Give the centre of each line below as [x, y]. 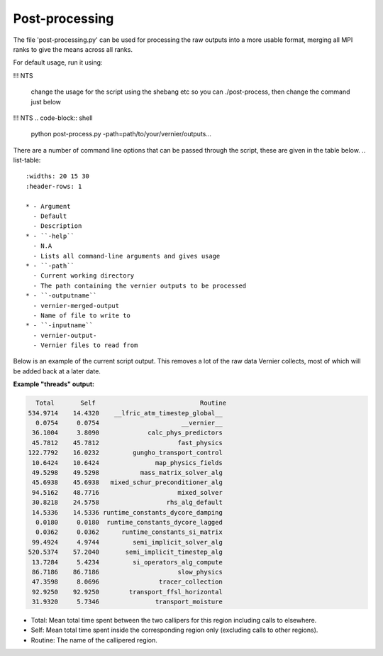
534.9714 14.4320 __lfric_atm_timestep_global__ [125, 413]
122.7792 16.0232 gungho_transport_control [125, 453]
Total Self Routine [131, 403]
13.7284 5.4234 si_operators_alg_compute [127, 562]
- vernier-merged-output [76, 306]
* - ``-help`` [50, 236]
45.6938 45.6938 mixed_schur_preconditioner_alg [127, 482]
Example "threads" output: [54, 384]
